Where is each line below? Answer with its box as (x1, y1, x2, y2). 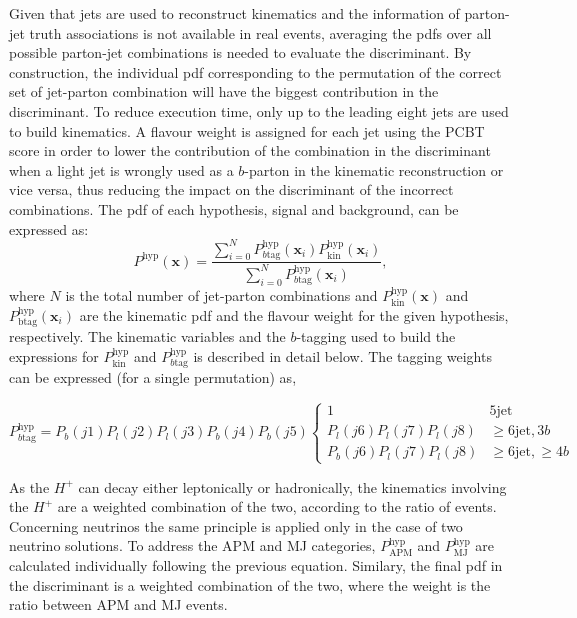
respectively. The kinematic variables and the (9, 326, 286, 347)
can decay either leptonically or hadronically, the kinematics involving (78, 476, 507, 497)
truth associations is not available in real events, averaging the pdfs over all (29, 22, 492, 43)
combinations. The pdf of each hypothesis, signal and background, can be (9, 198, 459, 219)
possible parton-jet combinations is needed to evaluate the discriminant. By (9, 42, 472, 63)
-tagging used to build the (296, 326, 456, 347)
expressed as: (9, 218, 89, 239)
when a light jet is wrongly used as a (9, 159, 234, 180)
